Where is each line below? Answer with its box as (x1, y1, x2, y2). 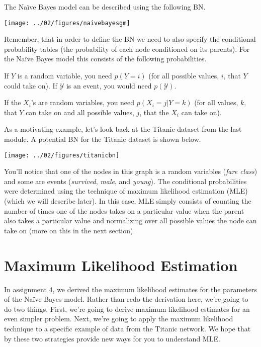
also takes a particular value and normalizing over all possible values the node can (4, 215, 257, 226)
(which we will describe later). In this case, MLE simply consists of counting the (4, 196, 251, 206)
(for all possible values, (148, 70, 219, 81)
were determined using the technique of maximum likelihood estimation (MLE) (4, 186, 248, 196)
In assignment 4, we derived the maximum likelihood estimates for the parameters (4, 284, 257, 294)
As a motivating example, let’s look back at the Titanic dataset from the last (4, 124, 242, 134)
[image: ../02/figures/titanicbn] (4, 151, 120, 159)
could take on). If (4, 80, 57, 91)
